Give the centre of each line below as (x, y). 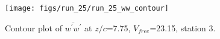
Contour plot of (33, 27)
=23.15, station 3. (183, 27)
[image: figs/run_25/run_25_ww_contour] (87, 8)
